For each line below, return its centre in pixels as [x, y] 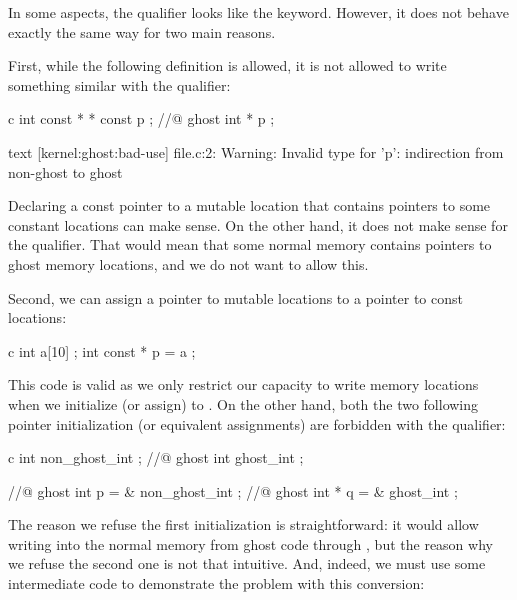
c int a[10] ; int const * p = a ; [102, 350]
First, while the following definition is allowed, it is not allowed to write [227, 65]
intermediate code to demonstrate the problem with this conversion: [216, 583]
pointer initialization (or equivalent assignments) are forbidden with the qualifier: [257, 423]
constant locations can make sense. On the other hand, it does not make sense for [258, 224]
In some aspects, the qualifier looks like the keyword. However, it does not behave [258, 12]
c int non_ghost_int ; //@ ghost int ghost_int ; [156, 457]
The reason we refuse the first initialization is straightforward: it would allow [243, 524]
